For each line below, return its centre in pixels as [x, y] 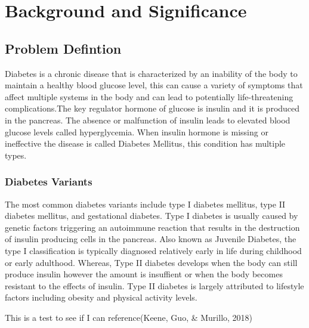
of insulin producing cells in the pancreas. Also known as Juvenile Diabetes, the [151, 239]
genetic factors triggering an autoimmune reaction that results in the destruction [152, 227]
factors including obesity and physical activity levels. [101, 297]
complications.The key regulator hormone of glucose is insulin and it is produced [152, 108]
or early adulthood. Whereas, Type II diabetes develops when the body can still [151, 262]
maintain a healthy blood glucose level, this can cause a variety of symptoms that [154, 85]
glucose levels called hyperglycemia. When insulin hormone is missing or [137, 131]
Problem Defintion [63, 48]
